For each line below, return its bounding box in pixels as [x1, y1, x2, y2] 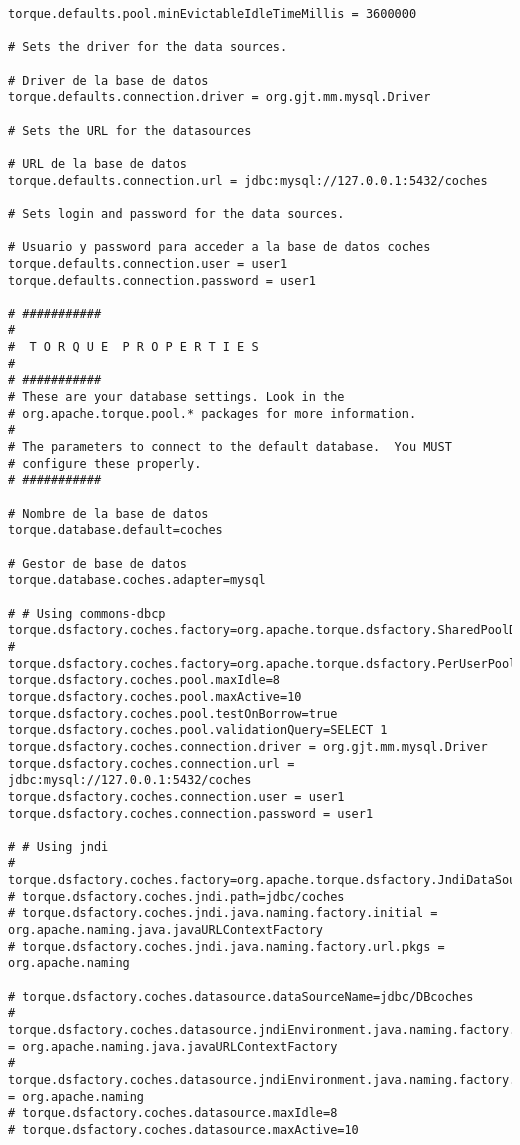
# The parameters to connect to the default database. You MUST [8, 440, 452, 455]
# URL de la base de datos [8, 156, 187, 171]
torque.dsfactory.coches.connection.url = [8, 756, 295, 771]
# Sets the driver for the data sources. [8, 40, 288, 55]
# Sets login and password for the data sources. [8, 206, 345, 221]
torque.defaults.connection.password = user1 [8, 273, 316, 288]
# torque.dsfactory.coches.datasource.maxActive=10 [8, 1122, 359, 1137]
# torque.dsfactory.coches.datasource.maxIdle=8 [8, 1106, 338, 1121]
